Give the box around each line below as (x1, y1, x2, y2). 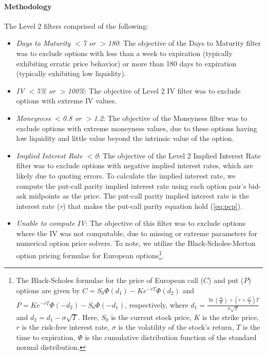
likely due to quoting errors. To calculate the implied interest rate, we (16, 170, 236, 181)
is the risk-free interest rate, (22, 322, 110, 332)
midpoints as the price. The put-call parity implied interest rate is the (29, 190, 249, 201)
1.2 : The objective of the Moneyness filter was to (93, 112, 247, 123)
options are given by (16, 285, 80, 295)
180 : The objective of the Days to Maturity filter (108, 38, 261, 48)
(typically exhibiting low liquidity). (16, 68, 126, 79)
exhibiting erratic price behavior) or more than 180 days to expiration (16, 58, 237, 68)
